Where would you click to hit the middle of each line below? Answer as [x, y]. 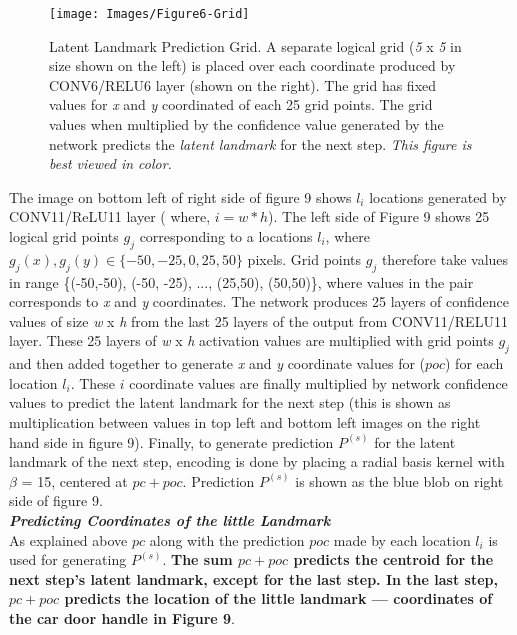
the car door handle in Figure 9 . [122, 617]
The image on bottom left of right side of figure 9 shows [180, 196]
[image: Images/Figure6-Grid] [149, 14]
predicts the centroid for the [393, 559]
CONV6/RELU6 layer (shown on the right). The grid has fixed [243, 84]
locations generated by [438, 196]
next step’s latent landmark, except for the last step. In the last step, [253, 578]
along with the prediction [227, 539]
